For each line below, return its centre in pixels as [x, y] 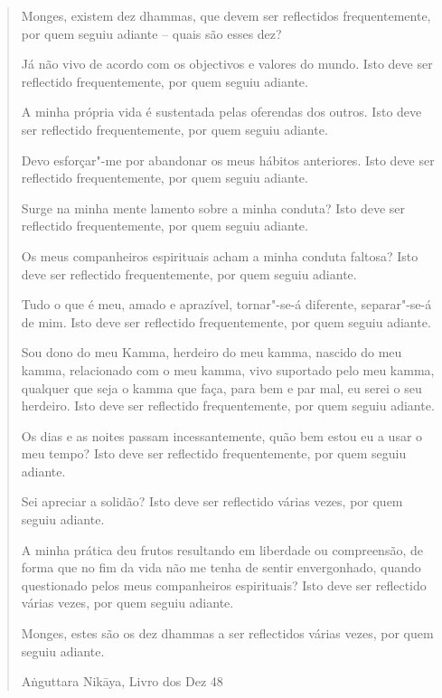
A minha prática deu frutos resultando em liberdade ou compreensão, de [222, 549]
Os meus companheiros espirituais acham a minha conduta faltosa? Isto [220, 255]
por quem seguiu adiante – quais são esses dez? [151, 33]
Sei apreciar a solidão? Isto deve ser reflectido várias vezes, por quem [212, 501]
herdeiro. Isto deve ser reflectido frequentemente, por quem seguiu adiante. [228, 406]
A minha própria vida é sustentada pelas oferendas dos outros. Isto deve [221, 112]
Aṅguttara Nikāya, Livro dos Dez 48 [122, 681]
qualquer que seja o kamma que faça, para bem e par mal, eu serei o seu [221, 387]
